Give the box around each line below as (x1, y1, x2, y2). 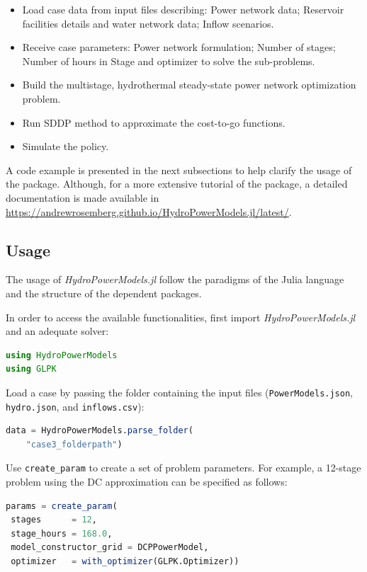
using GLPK (6, 364, 57, 374)
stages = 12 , (11, 515, 97, 525)
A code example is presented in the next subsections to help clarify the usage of (6, 162, 352, 177)
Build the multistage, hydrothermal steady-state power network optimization (22, 77, 356, 92)
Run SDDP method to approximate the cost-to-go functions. (22, 115, 286, 130)
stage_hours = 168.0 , (11, 528, 113, 539)
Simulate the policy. (22, 139, 109, 154)
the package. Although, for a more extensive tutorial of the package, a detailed (6, 176, 348, 191)
